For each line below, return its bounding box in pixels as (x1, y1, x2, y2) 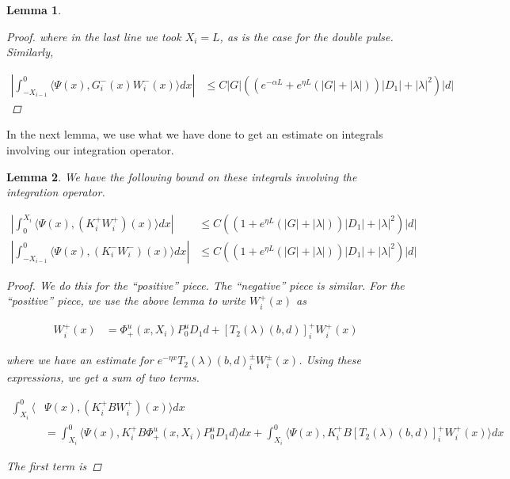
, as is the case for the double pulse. (219, 28, 394, 44)
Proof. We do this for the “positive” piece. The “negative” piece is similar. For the (6, 276, 405, 293)
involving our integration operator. (6, 142, 174, 158)
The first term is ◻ (6, 457, 102, 473)
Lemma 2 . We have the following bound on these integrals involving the (6, 168, 357, 184)
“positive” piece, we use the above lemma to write (6, 292, 245, 309)
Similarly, (6, 44, 54, 60)
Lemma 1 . (6, 2, 62, 17)
